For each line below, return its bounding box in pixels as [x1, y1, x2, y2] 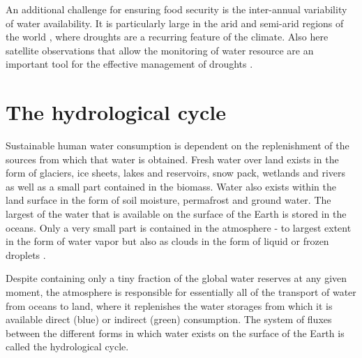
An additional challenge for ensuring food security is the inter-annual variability [6, 2, 347, 16]
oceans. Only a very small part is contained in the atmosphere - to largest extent [6, 220, 352, 234]
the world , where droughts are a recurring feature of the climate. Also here [6, 29, 329, 44]
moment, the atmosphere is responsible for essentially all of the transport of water [6, 285, 356, 299]
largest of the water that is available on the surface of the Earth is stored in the [6, 207, 347, 221]
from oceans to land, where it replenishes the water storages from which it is [6, 298, 333, 313]
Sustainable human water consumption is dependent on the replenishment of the [6, 138, 349, 153]
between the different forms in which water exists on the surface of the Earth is [6, 325, 345, 340]
